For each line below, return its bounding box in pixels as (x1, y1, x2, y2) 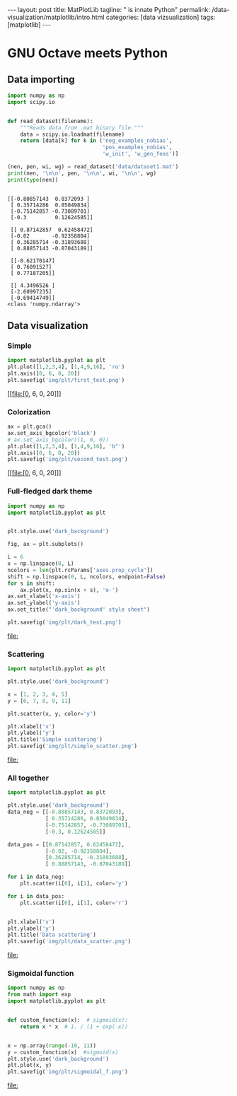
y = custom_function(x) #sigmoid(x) (7, 1049, 119, 1056)
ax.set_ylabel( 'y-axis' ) (7, 600, 81, 607)
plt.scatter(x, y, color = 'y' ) (7, 710, 97, 717)
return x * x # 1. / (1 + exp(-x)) (20, 1023, 129, 1030)
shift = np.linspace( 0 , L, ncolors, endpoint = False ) (7, 573, 166, 581)
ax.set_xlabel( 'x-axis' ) (7, 593, 81, 600)
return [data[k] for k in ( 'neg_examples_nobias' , (20, 137, 173, 144)
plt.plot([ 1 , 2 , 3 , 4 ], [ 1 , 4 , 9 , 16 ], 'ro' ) (7, 363, 125, 371)
